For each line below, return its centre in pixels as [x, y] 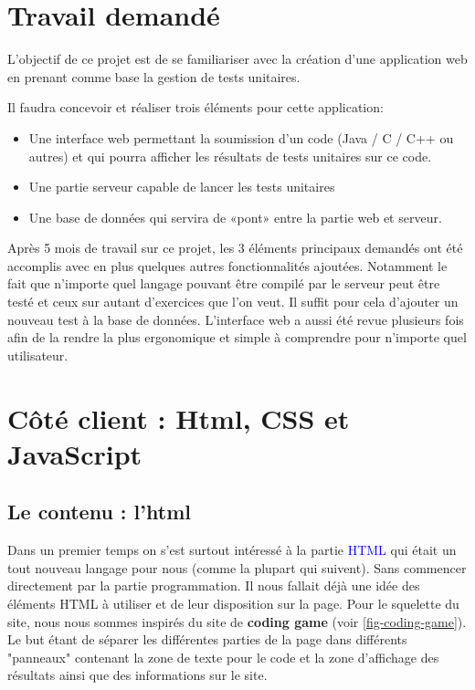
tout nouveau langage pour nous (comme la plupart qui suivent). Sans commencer [237, 567]
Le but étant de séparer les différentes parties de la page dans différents [207, 639]
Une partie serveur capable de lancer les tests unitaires [182, 187]
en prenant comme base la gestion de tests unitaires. [154, 76]
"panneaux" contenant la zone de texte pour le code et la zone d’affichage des [223, 657]
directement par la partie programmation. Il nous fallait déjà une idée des [214, 585]
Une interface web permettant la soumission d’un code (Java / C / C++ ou [241, 137]
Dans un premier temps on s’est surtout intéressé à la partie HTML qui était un [232, 550]
